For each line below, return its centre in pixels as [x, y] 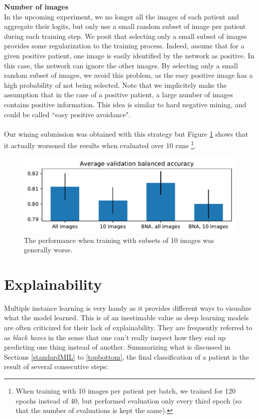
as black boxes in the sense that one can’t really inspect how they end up [115, 337]
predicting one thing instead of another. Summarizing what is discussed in [117, 347]
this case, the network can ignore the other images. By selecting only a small [121, 65]
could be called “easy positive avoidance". [67, 114]
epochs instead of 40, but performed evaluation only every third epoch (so [129, 400]
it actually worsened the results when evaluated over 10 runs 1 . [100, 144]
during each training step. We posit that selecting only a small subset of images [126, 36]
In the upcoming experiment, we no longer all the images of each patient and [122, 16]
